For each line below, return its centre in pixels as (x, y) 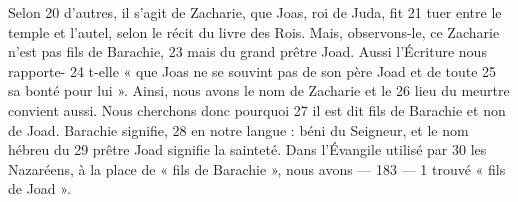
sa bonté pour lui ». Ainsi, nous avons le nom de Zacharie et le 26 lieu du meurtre (259, 90)
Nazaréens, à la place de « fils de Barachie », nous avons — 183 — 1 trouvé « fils (257, 168)
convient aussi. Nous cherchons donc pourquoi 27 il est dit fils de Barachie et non (257, 109)
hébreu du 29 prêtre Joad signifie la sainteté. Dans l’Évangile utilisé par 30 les (247, 149)
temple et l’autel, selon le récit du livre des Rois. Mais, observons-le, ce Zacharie (254, 31)
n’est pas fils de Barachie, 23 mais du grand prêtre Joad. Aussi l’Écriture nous (247, 51)
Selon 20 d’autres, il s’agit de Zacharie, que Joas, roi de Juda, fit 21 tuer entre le (255, 12)
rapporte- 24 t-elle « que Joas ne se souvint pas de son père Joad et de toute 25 (252, 70)
